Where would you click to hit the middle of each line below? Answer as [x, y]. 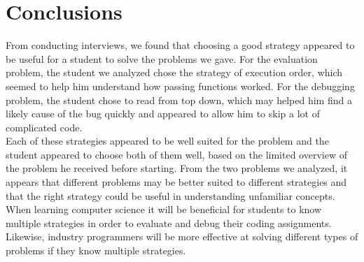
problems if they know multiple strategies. [96, 250]
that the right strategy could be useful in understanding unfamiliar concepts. [170, 195]
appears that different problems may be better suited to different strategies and [176, 182]
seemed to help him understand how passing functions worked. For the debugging [180, 86]
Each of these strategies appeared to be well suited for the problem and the [167, 141]
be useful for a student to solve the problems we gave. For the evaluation [162, 58]
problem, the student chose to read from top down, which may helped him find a [179, 100]
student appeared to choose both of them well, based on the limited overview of [176, 154]
